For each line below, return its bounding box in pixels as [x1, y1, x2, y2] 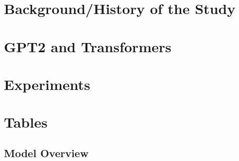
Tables [4, 112, 48, 132]
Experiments [4, 74, 90, 94]
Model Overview [4, 145, 89, 160]
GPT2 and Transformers [4, 36, 171, 56]
